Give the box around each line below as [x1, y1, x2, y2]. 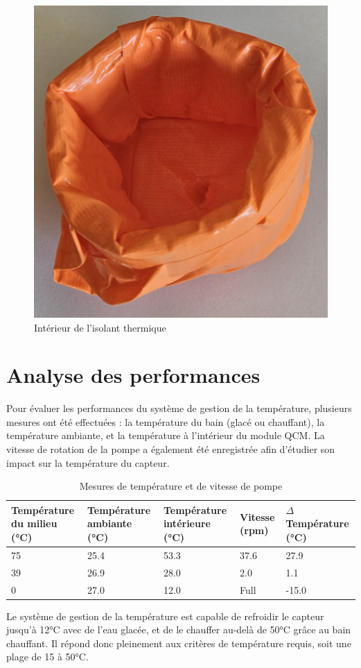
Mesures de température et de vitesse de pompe [79, 479, 283, 493]
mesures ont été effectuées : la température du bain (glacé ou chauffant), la [6, 414, 325, 429]
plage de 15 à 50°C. [6, 649, 89, 664]
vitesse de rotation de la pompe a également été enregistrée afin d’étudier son [6, 442, 335, 456]
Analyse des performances [6, 361, 261, 389]
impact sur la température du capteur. [6, 455, 170, 470]
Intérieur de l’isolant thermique [34, 320, 166, 334]
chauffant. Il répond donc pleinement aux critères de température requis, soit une [6, 635, 351, 650]
